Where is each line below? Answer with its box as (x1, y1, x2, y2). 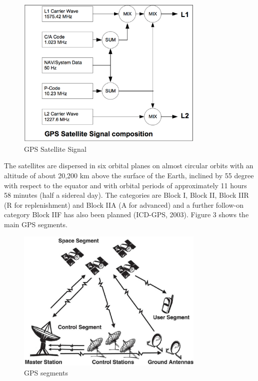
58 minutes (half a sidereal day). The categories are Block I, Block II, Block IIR (4, 190, 249, 200)
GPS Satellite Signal (24, 143, 86, 154)
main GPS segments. (4, 219, 67, 229)
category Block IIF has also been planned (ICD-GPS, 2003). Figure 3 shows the (4, 209, 249, 220)
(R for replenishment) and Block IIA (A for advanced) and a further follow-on (4, 199, 244, 210)
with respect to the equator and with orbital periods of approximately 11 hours (4, 180, 247, 190)
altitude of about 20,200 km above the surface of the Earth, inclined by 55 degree (4, 170, 254, 181)
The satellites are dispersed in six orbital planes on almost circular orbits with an (4, 160, 253, 171)
